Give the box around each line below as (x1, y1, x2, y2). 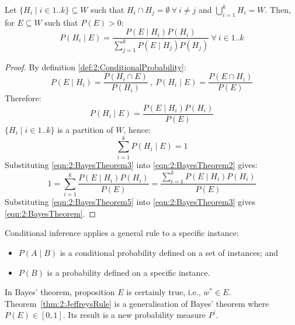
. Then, (265, 4, 291, 15)
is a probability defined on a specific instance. (47, 266, 210, 278)
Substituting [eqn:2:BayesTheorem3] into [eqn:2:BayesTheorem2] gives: (5, 158, 258, 170)
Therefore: (5, 92, 41, 104)
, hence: (123, 123, 151, 135)
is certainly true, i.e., (126, 286, 201, 298)
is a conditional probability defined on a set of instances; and (60, 247, 279, 259)
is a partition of (57, 123, 113, 135)
